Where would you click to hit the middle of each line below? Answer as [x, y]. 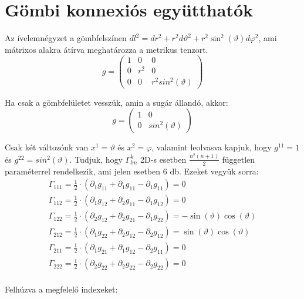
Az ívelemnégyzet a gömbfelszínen [66, 38]
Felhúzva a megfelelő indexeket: [61, 289]
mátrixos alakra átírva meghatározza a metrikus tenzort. [107, 49]
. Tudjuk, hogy [96, 159]
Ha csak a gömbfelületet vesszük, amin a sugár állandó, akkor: [116, 102]
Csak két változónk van [47, 147]
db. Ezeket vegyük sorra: [214, 171]
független [239, 159]
